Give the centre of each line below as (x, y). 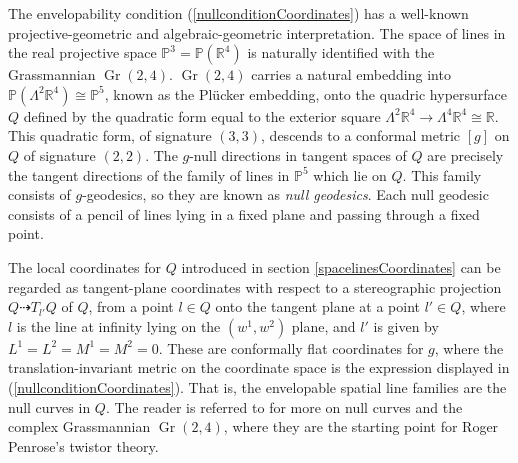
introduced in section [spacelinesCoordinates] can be (341, 266)
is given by (406, 325)
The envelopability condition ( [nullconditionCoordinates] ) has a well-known (238, 13)
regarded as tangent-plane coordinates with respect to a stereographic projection (255, 286)
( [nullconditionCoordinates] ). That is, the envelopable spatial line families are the (257, 386)
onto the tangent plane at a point (317, 306)
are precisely (465, 154)
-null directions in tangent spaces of (298, 154)
